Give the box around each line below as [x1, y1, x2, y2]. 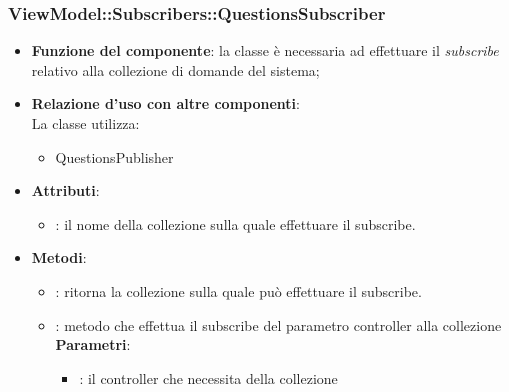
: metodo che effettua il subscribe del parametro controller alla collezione [55, 314, 502, 335]
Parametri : [55, 334, 131, 355]
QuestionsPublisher [55, 146, 174, 167]
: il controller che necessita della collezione [79, 367, 338, 388]
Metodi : [31, 247, 87, 268]
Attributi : [31, 180, 100, 201]
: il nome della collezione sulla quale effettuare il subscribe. [55, 213, 416, 234]
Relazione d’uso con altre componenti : [31, 93, 300, 114]
